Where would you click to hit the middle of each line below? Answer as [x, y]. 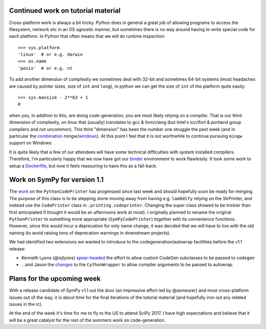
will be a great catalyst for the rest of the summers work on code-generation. [87, 320]
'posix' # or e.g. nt [45, 68]
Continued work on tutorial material [65, 11]
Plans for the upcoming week [55, 279]
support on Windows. [31, 143]
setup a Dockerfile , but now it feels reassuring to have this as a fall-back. [83, 166]
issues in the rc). [26, 304]
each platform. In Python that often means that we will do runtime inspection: [87, 36]
